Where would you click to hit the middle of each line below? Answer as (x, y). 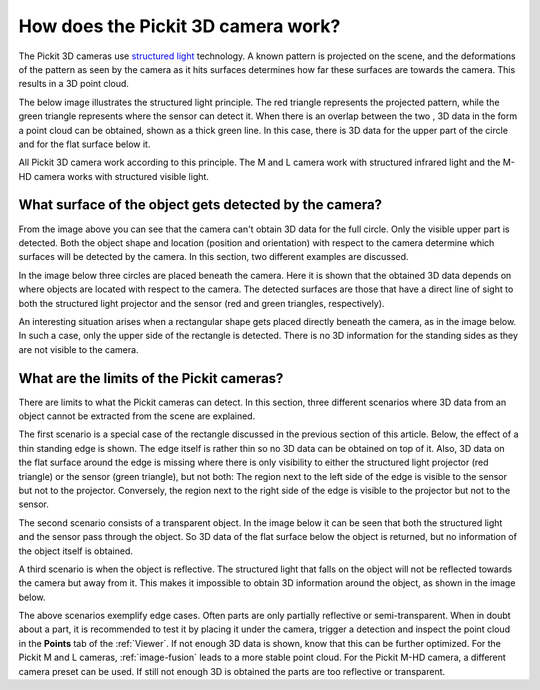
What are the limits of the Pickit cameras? (151, 378)
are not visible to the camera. (78, 349)
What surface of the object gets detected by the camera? (200, 205)
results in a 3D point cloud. (74, 84)
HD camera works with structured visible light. (114, 176)
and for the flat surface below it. (84, 144)
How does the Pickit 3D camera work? (179, 26)
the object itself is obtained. (76, 551)
